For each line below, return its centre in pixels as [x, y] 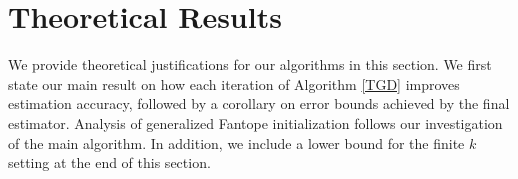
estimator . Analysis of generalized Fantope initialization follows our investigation [255, 122]
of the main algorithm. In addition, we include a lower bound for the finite [236, 142]
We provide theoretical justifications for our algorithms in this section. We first [250, 64]
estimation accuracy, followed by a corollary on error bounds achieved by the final [259, 103]
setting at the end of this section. [109, 162]
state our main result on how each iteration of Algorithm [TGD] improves [234, 83]
